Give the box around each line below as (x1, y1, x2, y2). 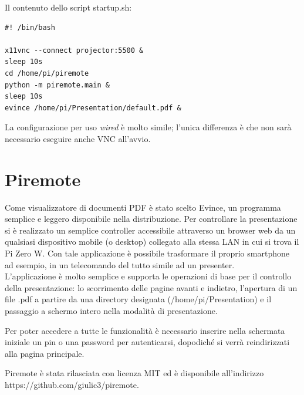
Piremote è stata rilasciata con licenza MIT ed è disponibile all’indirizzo (5, 367, 264, 379)
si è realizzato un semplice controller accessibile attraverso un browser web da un (5, 224, 296, 236)
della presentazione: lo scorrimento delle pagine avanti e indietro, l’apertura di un (5, 281, 298, 293)
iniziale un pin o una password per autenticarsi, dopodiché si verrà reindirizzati (5, 336, 290, 348)
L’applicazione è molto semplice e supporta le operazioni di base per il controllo (5, 270, 292, 282)
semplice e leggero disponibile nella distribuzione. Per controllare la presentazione (5, 212, 298, 225)
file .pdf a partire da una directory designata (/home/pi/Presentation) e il (5, 293, 272, 305)
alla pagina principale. (5, 347, 85, 359)
